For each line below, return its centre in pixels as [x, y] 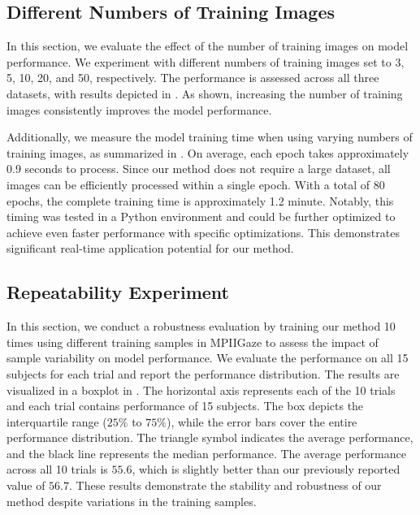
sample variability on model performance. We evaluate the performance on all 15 [208, 358]
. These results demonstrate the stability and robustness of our [225, 485]
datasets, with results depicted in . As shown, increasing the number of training [205, 93]
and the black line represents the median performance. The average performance [206, 453]
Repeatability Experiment [118, 292]
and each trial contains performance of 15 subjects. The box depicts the [185, 406]
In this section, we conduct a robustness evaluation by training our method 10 [201, 326]
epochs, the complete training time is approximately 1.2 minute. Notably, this [200, 200]
